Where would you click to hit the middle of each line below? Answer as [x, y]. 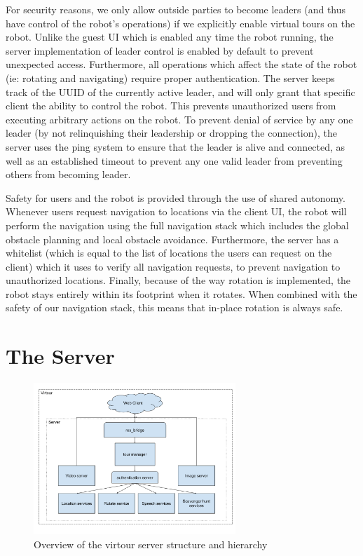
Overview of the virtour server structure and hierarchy [151, 544]
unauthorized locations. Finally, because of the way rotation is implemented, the [178, 280]
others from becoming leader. [68, 174]
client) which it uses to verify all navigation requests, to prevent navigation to [173, 266]
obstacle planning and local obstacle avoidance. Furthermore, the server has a [172, 239]
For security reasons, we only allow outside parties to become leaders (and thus [176, 9]
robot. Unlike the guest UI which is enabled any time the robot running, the [170, 37]
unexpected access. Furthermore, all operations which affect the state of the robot [181, 64]
